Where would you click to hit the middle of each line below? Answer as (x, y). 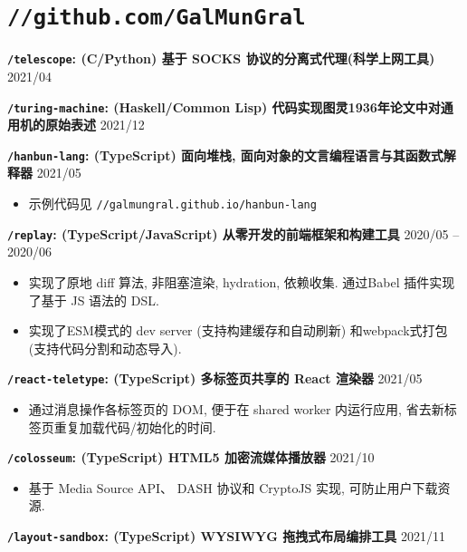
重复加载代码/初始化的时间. (135, 426)
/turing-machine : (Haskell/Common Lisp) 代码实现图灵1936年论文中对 (224, 107)
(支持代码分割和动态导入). (105, 348)
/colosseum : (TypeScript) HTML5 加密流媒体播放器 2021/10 (191, 457)
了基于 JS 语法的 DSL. (94, 300)
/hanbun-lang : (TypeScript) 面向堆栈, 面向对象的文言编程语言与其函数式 (225, 155)
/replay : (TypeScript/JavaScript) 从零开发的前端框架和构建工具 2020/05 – (233, 233)
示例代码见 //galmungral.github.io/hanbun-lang (172, 203)
